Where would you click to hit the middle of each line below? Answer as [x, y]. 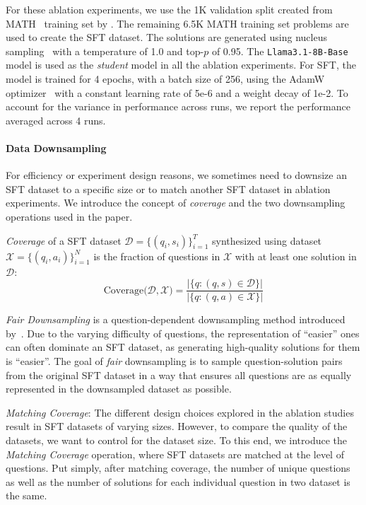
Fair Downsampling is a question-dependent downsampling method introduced [176, 319]
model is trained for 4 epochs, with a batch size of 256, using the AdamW [165, 79]
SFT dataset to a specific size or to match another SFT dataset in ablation [168, 188]
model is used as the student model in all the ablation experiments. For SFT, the [181, 65]
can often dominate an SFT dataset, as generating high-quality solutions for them [183, 347]
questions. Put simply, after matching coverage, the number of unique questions [178, 468]
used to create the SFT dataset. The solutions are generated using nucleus [166, 37]
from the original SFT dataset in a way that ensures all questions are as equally [179, 375]
